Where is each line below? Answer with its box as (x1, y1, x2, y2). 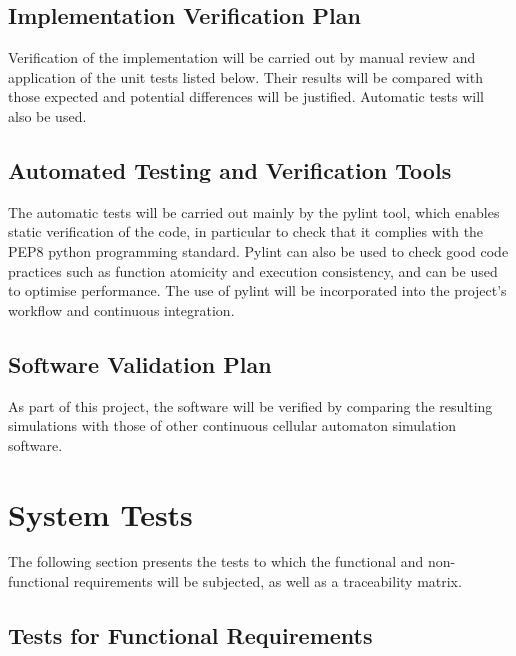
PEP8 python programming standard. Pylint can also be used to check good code (8, 240, 509, 261)
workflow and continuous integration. (8, 299, 235, 320)
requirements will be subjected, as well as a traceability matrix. (73, 571, 462, 592)
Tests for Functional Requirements (8, 620, 373, 651)
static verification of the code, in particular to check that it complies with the (8, 221, 484, 242)
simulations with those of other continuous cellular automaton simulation (8, 415, 457, 436)
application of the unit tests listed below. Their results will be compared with (8, 66, 483, 87)
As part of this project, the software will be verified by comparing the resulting (8, 395, 493, 416)
